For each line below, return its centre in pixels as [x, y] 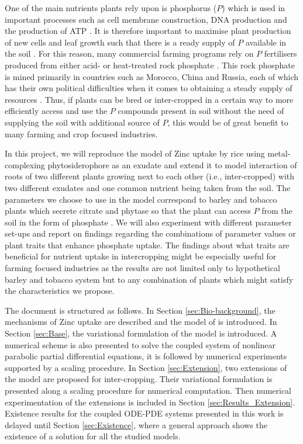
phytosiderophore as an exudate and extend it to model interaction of [172, 164]
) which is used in [254, 8]
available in [266, 42]
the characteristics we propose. [60, 291]
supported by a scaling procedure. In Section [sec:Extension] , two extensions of [146, 367]
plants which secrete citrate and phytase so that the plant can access [128, 211]
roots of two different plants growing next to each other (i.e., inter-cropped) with [150, 176]
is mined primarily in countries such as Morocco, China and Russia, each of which [152, 76]
